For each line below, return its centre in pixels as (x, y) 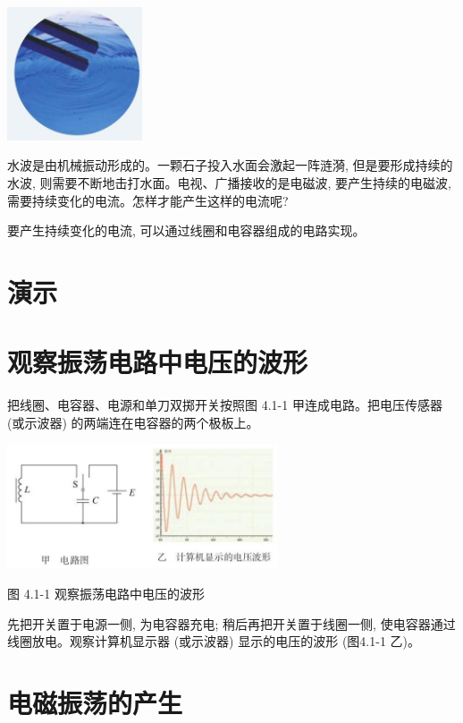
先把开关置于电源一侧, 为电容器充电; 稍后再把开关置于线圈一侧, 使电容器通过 (231, 623)
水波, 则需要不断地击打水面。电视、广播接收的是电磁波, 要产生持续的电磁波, (229, 182)
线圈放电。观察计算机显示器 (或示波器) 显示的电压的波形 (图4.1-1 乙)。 (214, 641)
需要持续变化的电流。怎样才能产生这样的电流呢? (148, 200)
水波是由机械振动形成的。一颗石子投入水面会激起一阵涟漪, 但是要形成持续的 (230, 165)
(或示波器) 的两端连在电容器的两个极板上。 (133, 422)
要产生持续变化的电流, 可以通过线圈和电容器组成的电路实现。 (186, 230)
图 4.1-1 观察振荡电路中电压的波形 (106, 594)
